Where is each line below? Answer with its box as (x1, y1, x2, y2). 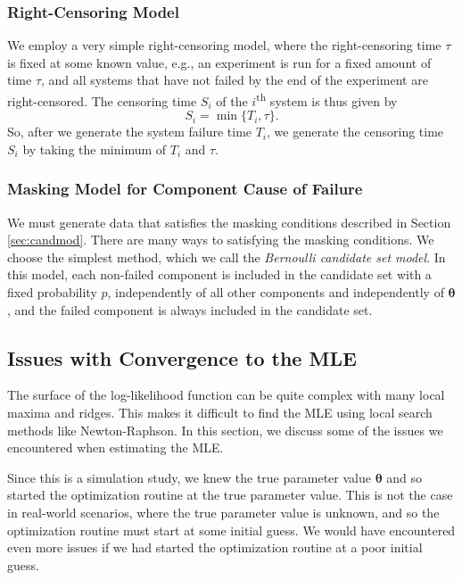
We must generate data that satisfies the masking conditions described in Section (7, 212, 451, 231)
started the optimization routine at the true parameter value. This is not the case (7, 485, 453, 504)
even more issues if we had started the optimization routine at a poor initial (7, 538, 423, 557)
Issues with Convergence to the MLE (7, 344, 357, 371)
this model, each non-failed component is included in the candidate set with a (7, 265, 432, 284)
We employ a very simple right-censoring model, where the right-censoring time (7, 36, 441, 54)
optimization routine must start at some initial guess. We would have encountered (7, 520, 456, 539)
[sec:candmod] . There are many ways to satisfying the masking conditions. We (7, 230, 434, 249)
